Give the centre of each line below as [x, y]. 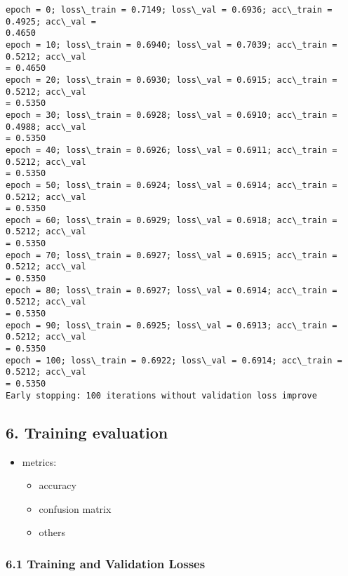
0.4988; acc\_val [46, 127]
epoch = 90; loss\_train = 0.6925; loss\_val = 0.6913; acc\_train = [172, 325]
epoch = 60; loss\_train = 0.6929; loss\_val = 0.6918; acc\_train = [172, 220]
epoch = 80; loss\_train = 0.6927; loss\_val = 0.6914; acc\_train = [172, 290]
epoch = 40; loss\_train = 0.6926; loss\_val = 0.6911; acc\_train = [172, 150]
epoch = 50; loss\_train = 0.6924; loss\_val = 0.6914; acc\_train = [172, 185]
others [52, 532]
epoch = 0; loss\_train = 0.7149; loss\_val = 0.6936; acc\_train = [169, 10]
